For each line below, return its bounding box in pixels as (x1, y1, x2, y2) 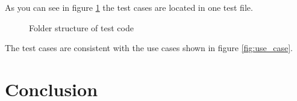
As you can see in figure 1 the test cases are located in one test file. (5, 1, 253, 13)
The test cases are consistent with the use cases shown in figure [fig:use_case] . (5, 41, 293, 54)
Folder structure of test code (29, 21, 134, 34)
